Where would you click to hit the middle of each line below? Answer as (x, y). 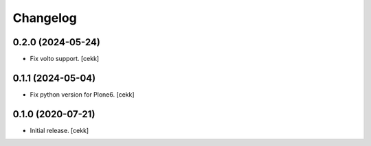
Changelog (45, 18)
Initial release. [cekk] (59, 130)
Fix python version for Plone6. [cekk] (82, 94)
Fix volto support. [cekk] (65, 59)
